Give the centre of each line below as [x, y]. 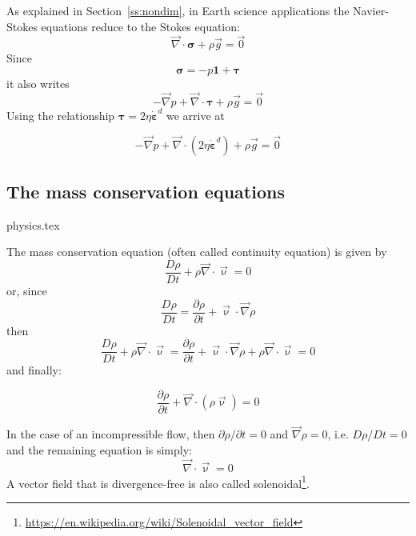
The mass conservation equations [146, 192]
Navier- [371, 10]
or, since [27, 291]
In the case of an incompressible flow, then [111, 434]
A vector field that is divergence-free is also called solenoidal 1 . [158, 482]
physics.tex [33, 224]
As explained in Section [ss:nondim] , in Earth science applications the [178, 10]
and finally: [34, 370]
